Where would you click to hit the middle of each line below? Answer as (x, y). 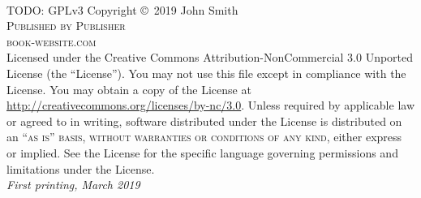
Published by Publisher (66, 26)
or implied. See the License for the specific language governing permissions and (202, 152)
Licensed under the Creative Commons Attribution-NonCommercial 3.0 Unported (210, 57)
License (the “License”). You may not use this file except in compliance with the (206, 73)
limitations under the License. (81, 168)
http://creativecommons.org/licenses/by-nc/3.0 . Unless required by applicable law (210, 105)
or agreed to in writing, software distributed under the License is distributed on (204, 121)
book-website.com (52, 41)
